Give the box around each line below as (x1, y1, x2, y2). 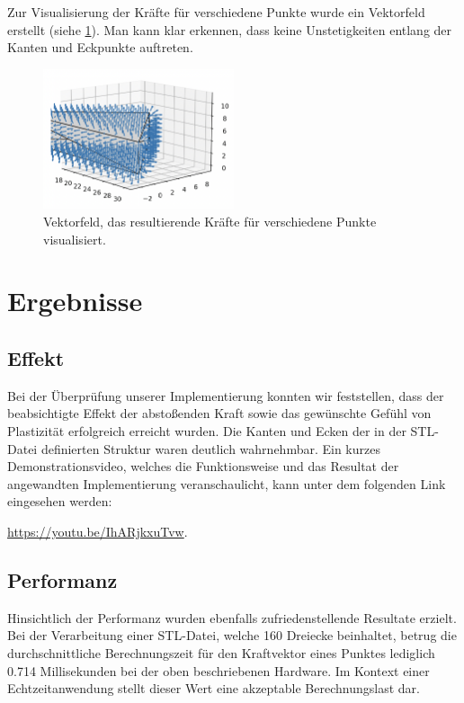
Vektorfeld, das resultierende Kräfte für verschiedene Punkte (43, 212, 377, 230)
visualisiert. (43, 229, 106, 248)
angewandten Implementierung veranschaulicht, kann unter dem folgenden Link (7, 474, 446, 493)
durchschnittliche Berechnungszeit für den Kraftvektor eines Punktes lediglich (7, 643, 435, 662)
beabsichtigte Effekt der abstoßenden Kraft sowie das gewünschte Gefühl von (7, 404, 432, 423)
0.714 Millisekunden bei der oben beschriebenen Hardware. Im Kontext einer (7, 661, 430, 680)
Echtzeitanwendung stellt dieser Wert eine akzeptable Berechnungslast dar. (7, 679, 420, 698)
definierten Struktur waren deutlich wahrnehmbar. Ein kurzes (40, 439, 380, 458)
